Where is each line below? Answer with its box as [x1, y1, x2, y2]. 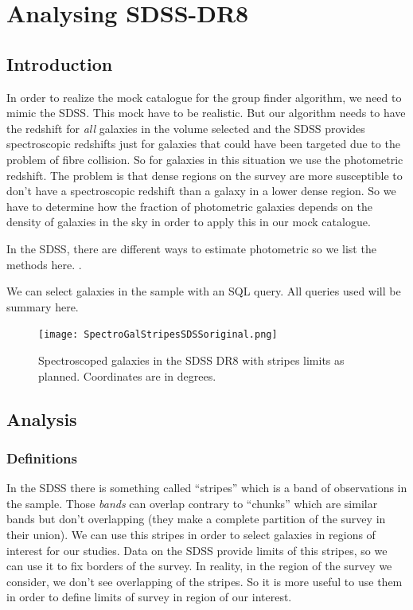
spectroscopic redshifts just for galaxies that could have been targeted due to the [6, 135, 400, 152]
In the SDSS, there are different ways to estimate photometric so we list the [6, 240, 376, 256]
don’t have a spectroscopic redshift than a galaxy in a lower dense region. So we [6, 182, 396, 199]
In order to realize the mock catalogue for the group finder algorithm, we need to [6, 88, 402, 105]
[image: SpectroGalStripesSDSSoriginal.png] [38, 329, 278, 341]
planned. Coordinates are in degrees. [38, 367, 216, 384]
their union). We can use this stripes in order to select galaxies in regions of [6, 526, 376, 542]
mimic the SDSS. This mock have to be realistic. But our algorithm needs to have [6, 104, 406, 121]
